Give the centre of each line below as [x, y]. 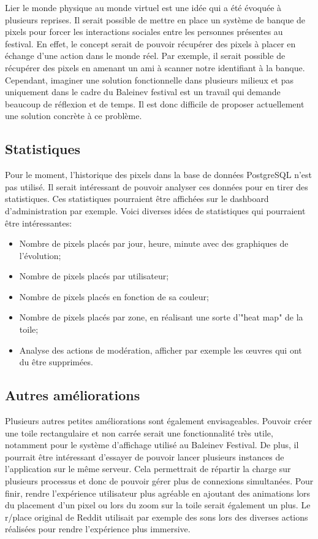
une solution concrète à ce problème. [74, 116]
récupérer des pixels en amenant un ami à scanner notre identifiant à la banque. [155, 67]
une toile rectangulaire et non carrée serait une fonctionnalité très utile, [139, 432]
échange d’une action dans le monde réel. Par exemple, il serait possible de [145, 56]
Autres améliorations [73, 395]
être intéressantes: [39, 223]
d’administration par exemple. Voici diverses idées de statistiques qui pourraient [155, 210]
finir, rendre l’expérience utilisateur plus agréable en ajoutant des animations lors [158, 493]
